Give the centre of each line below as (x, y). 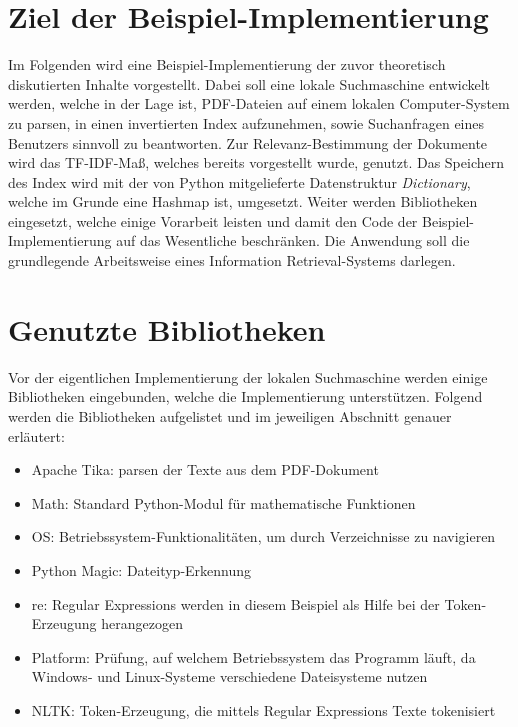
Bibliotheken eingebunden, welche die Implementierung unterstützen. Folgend (245, 396)
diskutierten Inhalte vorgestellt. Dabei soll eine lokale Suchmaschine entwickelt (249, 83)
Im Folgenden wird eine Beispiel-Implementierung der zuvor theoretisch (227, 64)
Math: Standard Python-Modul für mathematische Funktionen (223, 502)
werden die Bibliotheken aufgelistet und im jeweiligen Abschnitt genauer (230, 415)
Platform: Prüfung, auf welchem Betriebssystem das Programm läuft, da (253, 656)
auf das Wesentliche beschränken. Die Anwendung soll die (293, 240)
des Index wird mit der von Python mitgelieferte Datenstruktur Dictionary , (239, 181)
